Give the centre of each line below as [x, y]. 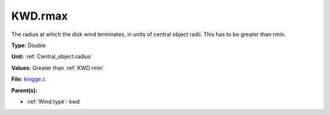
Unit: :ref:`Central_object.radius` [52, 57]
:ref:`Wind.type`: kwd [53, 102]
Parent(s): [24, 90]
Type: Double [28, 45]
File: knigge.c [28, 79]
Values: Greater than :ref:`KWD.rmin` [58, 68]
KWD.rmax [40, 16]
